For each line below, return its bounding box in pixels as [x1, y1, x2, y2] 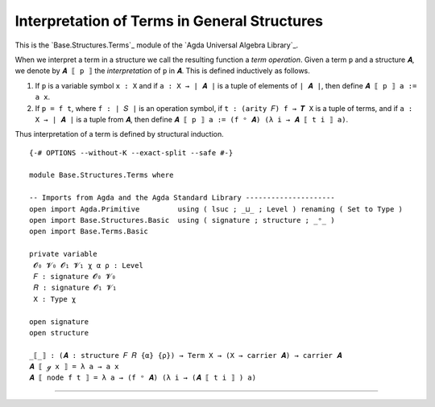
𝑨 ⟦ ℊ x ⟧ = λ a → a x [29, 362, 120, 372]
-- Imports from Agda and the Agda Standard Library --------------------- [29, 193, 335, 203]
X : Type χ [33, 294, 77, 303]
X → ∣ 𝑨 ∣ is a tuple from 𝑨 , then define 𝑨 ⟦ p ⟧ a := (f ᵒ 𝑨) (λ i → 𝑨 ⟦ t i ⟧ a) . [35, 114, 349, 124]
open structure [29, 328, 89, 337]
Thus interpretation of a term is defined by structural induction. [14, 129, 225, 139]
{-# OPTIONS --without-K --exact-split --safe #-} [29, 148, 234, 157]
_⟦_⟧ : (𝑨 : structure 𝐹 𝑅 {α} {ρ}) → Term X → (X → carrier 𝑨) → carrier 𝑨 [29, 351, 342, 360]
